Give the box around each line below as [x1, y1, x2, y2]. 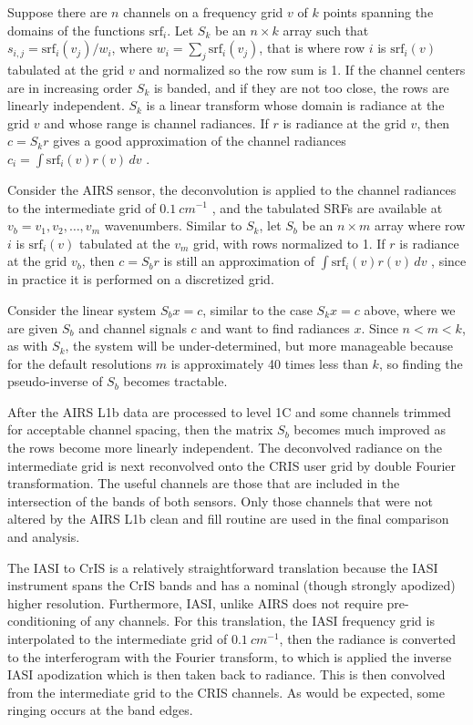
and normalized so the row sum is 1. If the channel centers [139, 59, 466, 78]
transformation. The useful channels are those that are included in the [7, 474, 400, 493]
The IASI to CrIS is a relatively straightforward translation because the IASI [7, 557, 438, 577]
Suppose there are [7, 3, 108, 21]
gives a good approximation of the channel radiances [53, 131, 346, 150]
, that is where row [259, 38, 365, 57]
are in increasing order [7, 77, 133, 97]
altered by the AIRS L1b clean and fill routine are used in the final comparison [7, 509, 449, 528]
